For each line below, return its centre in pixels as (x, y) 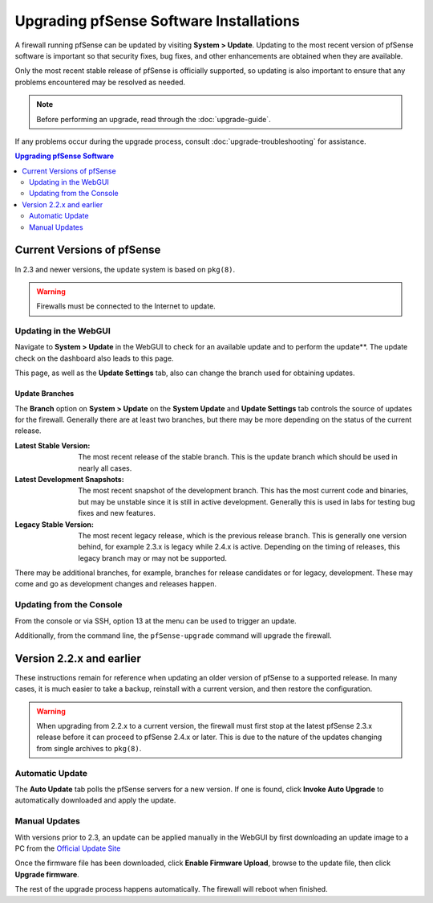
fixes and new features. (117, 513)
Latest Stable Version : (53, 445)
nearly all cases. (105, 468)
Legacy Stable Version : (54, 524)
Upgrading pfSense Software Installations (157, 21)
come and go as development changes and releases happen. (115, 584)
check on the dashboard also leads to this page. (94, 358)
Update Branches (45, 394)
